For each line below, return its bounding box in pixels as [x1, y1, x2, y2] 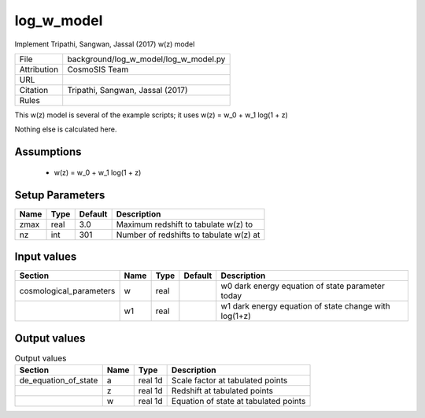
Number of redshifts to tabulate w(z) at [116, 229, 261, 240]
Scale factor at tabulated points [171, 375, 288, 386]
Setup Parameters [14, 188, 105, 202]
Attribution [19, 64, 59, 75]
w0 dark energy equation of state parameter [220, 280, 385, 291]
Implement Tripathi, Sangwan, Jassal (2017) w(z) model [14, 39, 195, 49]
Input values [14, 250, 77, 264]
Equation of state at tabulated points [171, 396, 306, 407]
